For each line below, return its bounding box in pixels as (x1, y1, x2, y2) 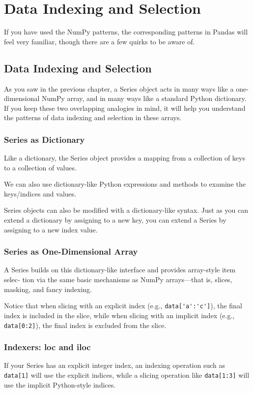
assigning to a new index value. (4, 224, 98, 234)
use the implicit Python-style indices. (4, 379, 116, 390)
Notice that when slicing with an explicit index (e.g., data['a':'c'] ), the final (4, 300, 242, 311)
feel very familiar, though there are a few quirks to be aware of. (4, 36, 195, 46)
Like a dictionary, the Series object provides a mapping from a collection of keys (4, 153, 245, 163)
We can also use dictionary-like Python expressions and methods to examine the (4, 179, 246, 189)
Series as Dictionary (4, 133, 85, 145)
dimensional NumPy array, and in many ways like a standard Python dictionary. (4, 93, 247, 103)
